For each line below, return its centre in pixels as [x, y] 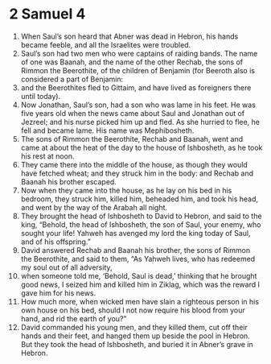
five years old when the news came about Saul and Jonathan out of [133, 113]
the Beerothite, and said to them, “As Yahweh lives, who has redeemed [138, 259]
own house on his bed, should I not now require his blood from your [133, 310]
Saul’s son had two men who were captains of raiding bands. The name [139, 53]
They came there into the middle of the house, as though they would [134, 164]
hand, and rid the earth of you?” [74, 318]
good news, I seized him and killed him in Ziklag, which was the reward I [140, 284]
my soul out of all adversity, [66, 267]
